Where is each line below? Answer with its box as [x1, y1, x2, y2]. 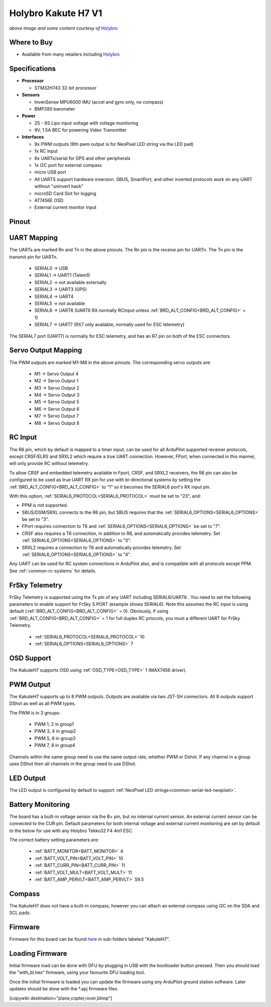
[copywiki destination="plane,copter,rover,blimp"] [9, 995, 112, 1001]
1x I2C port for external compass [34, 162, 102, 168]
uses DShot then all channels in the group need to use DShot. [9, 761, 137, 767]
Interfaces [22, 134, 44, 140]
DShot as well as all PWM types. [9, 700, 76, 706]
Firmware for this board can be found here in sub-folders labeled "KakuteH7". [9, 936, 170, 942]
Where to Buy [9, 38, 53, 47]
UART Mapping [9, 234, 58, 242]
